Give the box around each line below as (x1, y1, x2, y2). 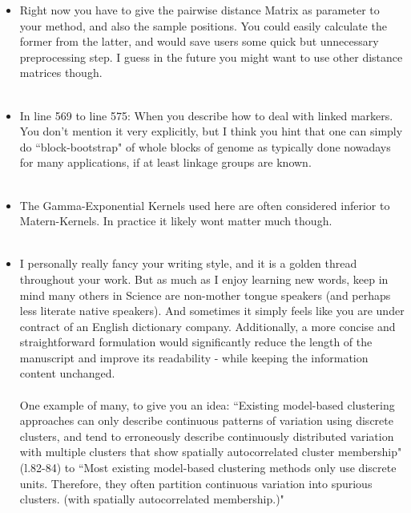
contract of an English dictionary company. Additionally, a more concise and (19, 317, 396, 334)
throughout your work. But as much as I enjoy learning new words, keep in (19, 270, 389, 287)
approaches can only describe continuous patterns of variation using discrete (19, 412, 393, 429)
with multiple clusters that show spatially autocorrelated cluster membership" (19, 443, 402, 460)
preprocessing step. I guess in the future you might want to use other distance (19, 48, 403, 65)
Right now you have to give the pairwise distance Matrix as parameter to (19, 2, 380, 18)
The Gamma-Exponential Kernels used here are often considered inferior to (19, 196, 390, 213)
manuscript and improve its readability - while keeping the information (19, 349, 369, 366)
